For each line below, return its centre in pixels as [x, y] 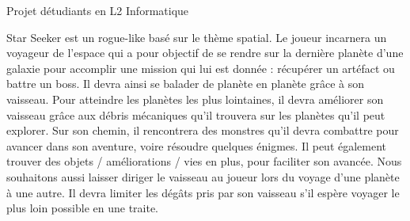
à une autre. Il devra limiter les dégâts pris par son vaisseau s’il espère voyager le [203, 192]
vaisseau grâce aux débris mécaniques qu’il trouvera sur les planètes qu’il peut [196, 114]
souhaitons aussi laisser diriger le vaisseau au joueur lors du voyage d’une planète [203, 176]
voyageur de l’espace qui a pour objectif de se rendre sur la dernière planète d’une [205, 53]
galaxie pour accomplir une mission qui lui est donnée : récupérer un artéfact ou [201, 68]
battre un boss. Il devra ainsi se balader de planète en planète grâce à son [186, 84]
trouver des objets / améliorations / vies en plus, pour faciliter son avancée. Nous [204, 161]
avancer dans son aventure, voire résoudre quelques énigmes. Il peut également [197, 145]
